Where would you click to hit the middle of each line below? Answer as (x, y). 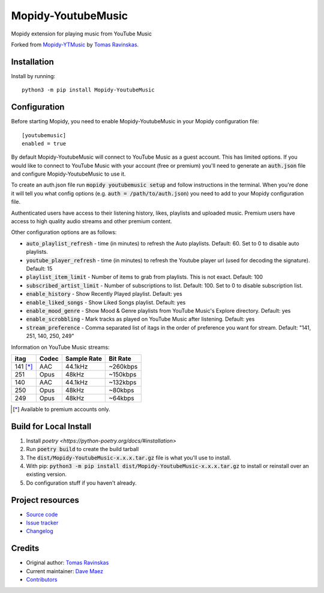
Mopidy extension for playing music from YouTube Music (82, 34)
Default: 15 (39, 269)
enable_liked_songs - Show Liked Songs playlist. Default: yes (106, 302)
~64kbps (121, 398)
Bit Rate (120, 358)
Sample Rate (83, 358)
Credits (25, 548)
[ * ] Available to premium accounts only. (61, 409)
